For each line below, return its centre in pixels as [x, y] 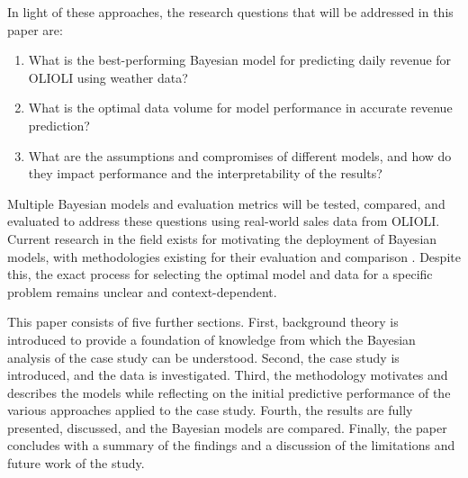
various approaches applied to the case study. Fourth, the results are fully [210, 410]
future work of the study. [76, 463]
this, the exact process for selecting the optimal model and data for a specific [220, 274]
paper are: [35, 29]
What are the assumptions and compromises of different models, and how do [240, 155]
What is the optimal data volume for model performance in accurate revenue [240, 108]
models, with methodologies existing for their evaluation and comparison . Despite [234, 256]
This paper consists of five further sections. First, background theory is [203, 322]
